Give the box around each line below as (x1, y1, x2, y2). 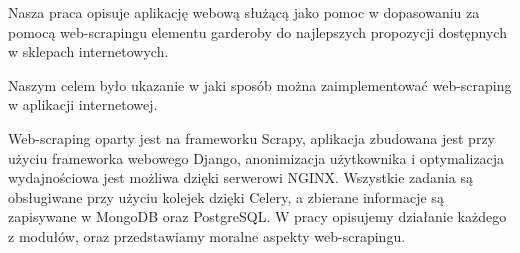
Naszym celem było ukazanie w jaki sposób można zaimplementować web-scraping (8, 74, 512, 95)
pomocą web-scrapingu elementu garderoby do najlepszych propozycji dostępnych (8, 21, 507, 42)
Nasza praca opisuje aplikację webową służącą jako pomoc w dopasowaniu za (8, 2, 480, 22)
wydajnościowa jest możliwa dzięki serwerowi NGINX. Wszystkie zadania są (8, 167, 473, 188)
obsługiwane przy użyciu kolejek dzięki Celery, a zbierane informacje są (8, 186, 444, 207)
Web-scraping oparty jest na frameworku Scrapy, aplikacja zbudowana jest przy (8, 127, 496, 148)
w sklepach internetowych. (8, 41, 169, 62)
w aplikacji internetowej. (8, 94, 158, 115)
